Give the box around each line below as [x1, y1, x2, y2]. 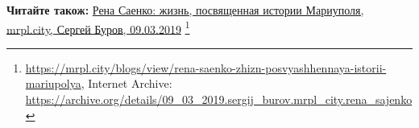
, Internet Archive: [81, 75, 172, 92]
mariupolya [25, 75, 81, 92]
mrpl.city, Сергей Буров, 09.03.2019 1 [6, 18, 190, 37]
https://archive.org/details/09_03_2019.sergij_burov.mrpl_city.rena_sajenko [25, 91, 413, 108]
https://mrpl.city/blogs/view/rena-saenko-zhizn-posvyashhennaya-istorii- [25, 59, 387, 76]
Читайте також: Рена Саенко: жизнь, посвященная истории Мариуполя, [6, 2, 364, 18]
